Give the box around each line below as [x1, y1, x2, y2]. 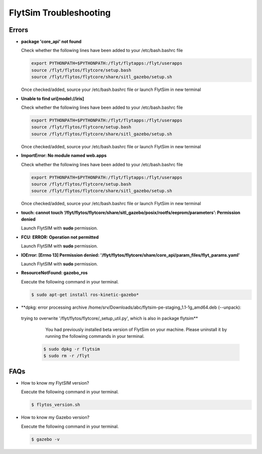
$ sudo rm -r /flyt [43, 353, 90, 359]
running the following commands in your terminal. [45, 333, 145, 339]
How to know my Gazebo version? [21, 415, 90, 420]
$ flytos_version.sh [31, 402, 80, 408]
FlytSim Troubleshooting [9, 7, 111, 18]
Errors [9, 26, 29, 34]
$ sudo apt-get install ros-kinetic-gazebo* [31, 292, 139, 297]
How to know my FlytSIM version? [21, 380, 89, 386]
